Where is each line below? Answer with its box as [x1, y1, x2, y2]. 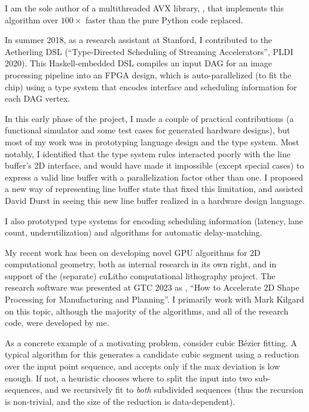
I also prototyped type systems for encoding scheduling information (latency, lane [5, 214, 304, 227]
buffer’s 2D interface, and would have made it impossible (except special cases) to [5, 159, 304, 172]
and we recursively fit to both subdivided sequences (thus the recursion [45, 383, 304, 396]
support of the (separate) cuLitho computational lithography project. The [5, 269, 276, 282]
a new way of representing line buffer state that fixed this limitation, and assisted [5, 182, 303, 195]
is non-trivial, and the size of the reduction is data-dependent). [5, 395, 235, 407]
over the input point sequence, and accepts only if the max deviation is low [5, 360, 280, 373]
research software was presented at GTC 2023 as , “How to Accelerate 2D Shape [5, 281, 299, 294]
